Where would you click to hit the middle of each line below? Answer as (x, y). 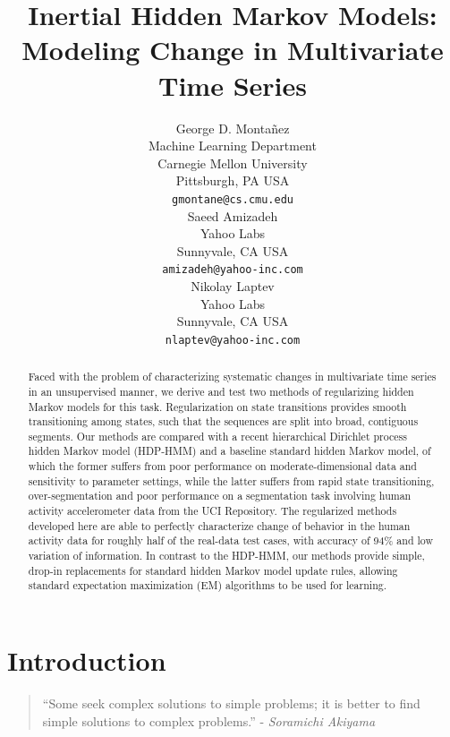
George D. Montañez (233, 128)
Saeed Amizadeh (233, 215)
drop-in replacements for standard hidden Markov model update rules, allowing (213, 570)
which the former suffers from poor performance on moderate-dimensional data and (222, 466)
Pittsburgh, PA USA (233, 180)
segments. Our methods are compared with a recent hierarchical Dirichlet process (217, 436)
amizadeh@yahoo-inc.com (233, 270)
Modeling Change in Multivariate (233, 50)
